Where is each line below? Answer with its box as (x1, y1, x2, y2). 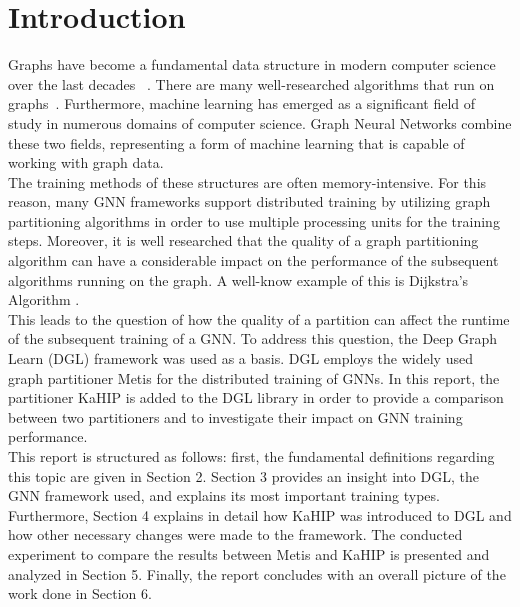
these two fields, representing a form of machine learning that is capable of (8, 132, 465, 153)
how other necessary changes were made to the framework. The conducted (8, 524, 463, 545)
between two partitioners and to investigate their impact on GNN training (8, 406, 463, 427)
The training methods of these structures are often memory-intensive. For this (8, 171, 487, 192)
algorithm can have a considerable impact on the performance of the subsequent (8, 250, 499, 271)
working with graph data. (8, 152, 164, 173)
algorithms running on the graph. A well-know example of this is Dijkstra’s (8, 269, 469, 290)
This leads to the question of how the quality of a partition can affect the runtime (8, 308, 510, 329)
